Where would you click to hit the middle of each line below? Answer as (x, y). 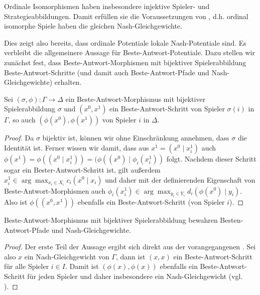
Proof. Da (19, 138)
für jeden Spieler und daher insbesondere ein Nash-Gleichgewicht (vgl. (135, 276)
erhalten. (68, 82)
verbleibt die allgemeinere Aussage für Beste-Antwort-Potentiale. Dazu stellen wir (129, 52)
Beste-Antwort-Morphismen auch (55, 190)
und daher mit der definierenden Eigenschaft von (180, 179)
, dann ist (131, 256)
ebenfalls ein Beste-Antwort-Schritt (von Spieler (151, 201)
